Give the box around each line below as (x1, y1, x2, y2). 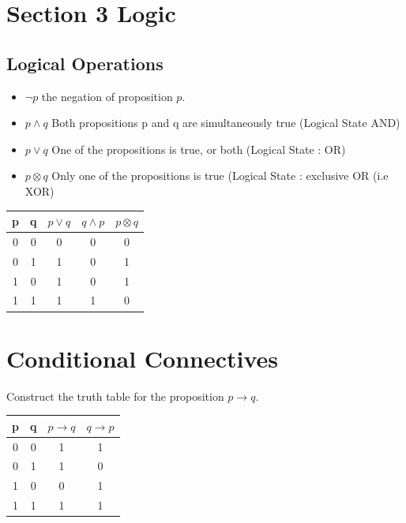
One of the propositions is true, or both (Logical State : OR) (51, 140, 346, 157)
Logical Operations (6, 50, 164, 75)
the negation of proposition (41, 88, 173, 104)
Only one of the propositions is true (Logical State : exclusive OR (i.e (51, 167, 389, 184)
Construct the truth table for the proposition (6, 387, 224, 404)
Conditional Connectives (6, 342, 279, 374)
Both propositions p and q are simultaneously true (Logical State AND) (51, 114, 400, 131)
